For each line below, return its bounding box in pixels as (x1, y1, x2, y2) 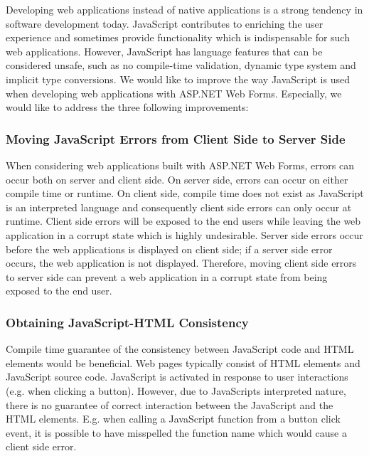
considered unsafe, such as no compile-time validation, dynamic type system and (6, 58, 356, 73)
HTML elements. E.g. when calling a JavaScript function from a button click (6, 411, 341, 426)
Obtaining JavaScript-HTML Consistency (6, 313, 249, 331)
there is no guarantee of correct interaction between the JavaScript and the (6, 397, 333, 412)
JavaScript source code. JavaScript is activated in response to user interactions (6, 369, 348, 384)
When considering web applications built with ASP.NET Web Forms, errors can (6, 157, 354, 172)
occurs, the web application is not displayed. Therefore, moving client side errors (6, 255, 357, 270)
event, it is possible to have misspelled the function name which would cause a (6, 425, 347, 440)
